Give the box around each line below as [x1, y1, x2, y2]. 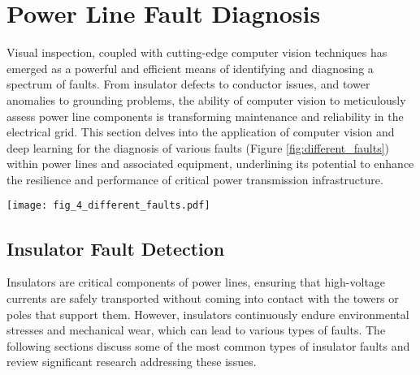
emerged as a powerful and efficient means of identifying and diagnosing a [6, 59, 374, 76]
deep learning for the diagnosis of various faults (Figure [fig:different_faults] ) [6, 139, 390, 156]
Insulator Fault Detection [6, 235, 225, 261]
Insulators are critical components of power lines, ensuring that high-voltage [6, 274, 386, 291]
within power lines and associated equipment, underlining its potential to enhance [6, 155, 414, 172]
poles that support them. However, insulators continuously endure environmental [6, 305, 409, 322]
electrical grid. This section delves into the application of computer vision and [6, 123, 395, 140]
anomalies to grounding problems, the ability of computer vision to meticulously [6, 91, 406, 108]
